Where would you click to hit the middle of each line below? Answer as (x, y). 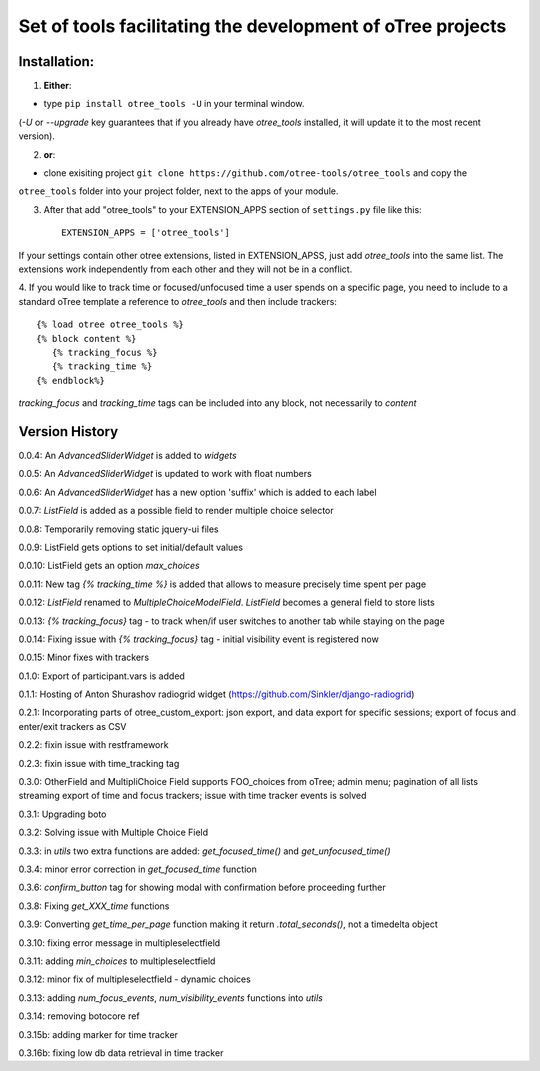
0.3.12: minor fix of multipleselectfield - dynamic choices (135, 979)
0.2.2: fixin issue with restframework (93, 745)
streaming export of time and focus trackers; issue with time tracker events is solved (192, 796)
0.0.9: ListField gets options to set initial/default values (131, 547)
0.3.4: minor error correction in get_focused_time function (137, 869)
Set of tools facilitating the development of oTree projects (262, 26)
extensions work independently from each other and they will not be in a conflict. (185, 269)
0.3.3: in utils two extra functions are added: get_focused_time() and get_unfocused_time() (204, 851)
